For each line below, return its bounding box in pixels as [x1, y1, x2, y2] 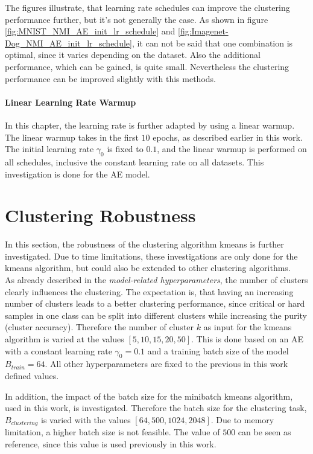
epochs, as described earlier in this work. [153, 130, 303, 143]
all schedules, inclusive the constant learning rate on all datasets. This [5, 155, 264, 168]
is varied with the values [40, 413, 131, 426]
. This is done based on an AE [191, 333, 303, 345]
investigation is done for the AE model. [5, 167, 150, 180]
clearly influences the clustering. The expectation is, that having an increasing [5, 285, 294, 298]
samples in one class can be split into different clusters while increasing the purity [5, 309, 307, 321]
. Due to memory [210, 413, 274, 426]
